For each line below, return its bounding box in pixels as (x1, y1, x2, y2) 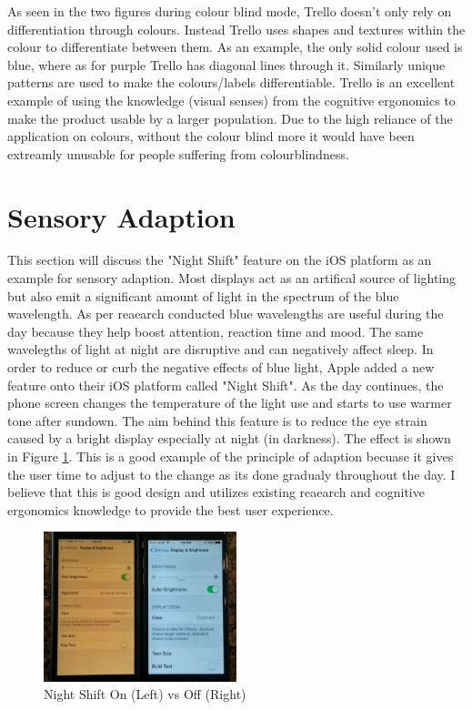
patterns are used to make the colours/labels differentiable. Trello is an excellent (7, 73, 456, 92)
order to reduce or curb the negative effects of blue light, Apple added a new (7, 358, 435, 377)
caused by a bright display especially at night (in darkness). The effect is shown (7, 429, 451, 448)
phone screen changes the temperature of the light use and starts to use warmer (7, 393, 452, 412)
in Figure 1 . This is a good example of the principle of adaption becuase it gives (7, 447, 454, 465)
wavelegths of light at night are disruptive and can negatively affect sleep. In (7, 340, 434, 359)
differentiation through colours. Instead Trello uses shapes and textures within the (7, 19, 466, 38)
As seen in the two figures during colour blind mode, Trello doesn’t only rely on (7, 2, 452, 20)
